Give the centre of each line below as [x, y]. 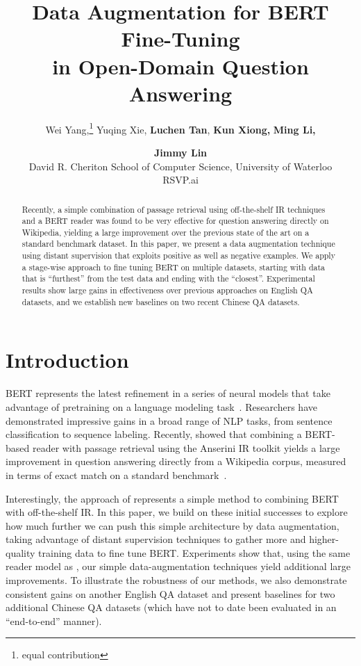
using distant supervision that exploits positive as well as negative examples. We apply [178, 255]
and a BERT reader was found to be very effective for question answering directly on [175, 221]
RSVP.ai [180, 180]
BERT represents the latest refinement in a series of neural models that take [168, 393]
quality [20, 552]
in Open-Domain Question [180, 66]
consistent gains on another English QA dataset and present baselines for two [170, 593]
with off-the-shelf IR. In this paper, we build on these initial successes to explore [177, 512]
